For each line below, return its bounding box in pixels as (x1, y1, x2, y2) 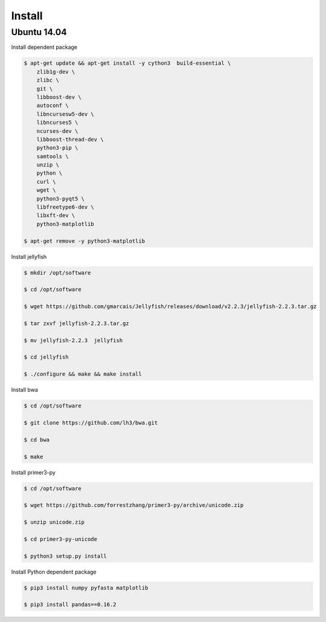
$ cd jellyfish (24, 354, 69, 361)
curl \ (36, 178, 56, 185)
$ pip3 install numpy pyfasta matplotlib (24, 584, 149, 591)
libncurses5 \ (36, 119, 78, 126)
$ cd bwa (24, 436, 50, 443)
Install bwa (11, 386, 39, 394)
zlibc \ (36, 77, 60, 84)
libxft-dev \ (36, 212, 75, 219)
